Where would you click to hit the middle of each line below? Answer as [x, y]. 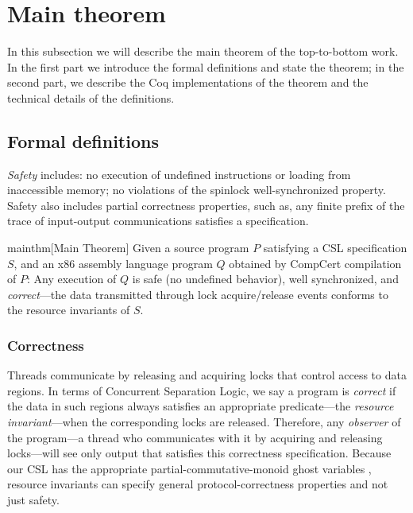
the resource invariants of [69, 310]
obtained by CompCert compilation [315, 263]
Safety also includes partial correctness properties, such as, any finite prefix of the [206, 205]
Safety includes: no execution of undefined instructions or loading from [179, 174]
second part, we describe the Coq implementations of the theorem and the [188, 82]
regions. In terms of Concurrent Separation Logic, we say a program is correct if [202, 390]
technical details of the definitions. [91, 97]
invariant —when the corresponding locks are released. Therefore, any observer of [204, 422]
